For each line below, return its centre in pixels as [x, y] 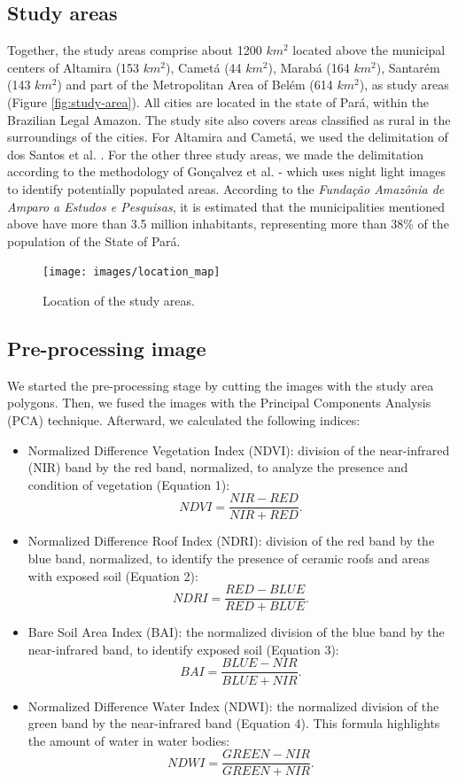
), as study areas [404, 85]
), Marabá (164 [309, 67]
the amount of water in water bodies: [129, 740]
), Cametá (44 [204, 67]
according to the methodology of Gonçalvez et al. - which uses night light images [227, 171]
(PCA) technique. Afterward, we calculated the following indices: [184, 419]
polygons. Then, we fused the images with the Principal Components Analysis [219, 403]
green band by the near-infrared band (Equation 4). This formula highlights [234, 723]
